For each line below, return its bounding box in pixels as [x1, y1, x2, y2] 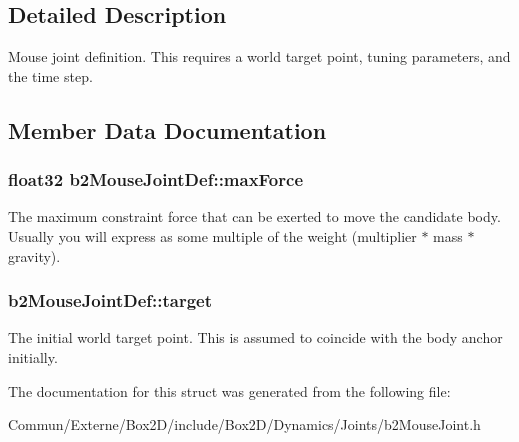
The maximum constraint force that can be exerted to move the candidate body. [8, 206, 501, 227]
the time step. [8, 65, 93, 86]
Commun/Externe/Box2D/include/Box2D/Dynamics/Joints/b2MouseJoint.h [8, 414, 481, 435]
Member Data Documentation [8, 114, 327, 145]
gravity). [8, 245, 61, 266]
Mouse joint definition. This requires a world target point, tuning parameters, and [8, 46, 511, 67]
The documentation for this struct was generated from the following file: [8, 380, 451, 401]
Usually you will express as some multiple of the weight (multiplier [8, 225, 417, 246]
